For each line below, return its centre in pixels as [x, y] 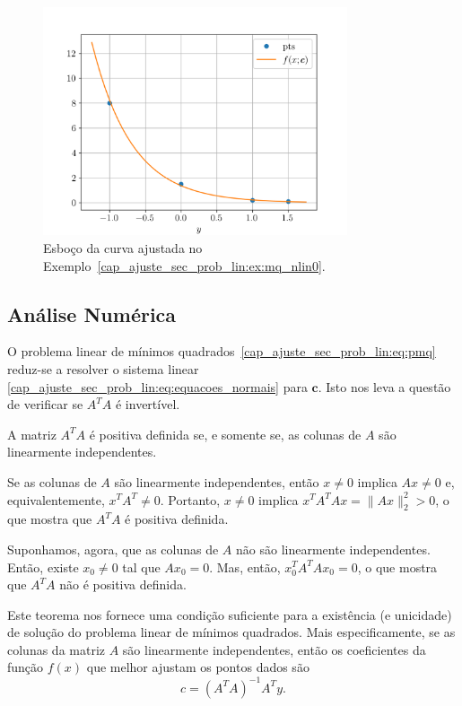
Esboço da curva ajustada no [123, 247]
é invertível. [148, 404]
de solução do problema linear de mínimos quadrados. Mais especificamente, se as [231, 632]
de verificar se [45, 404]
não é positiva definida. [123, 584]
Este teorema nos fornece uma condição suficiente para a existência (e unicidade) [230, 614]
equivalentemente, [56, 499]
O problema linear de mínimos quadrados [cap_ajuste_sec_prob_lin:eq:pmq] [222, 351]
